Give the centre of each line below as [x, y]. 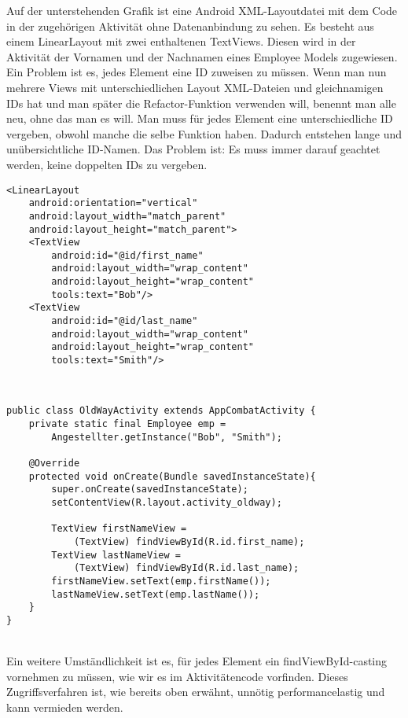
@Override [54, 463]
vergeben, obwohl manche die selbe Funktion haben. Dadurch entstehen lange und [204, 133]
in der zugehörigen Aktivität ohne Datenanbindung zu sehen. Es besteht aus [190, 26]
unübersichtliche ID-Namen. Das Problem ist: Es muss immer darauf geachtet [193, 149]
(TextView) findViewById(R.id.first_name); [189, 541]
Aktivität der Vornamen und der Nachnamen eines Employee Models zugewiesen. [202, 56]
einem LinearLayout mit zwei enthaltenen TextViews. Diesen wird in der [181, 41]
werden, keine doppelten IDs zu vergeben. [107, 164]
